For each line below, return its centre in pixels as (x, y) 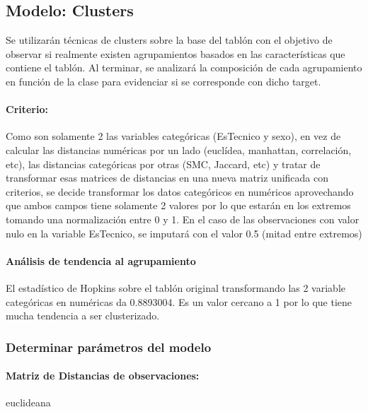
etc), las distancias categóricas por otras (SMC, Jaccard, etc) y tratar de (163, 164)
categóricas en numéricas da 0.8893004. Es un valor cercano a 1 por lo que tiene (179, 301)
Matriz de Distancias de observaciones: (103, 376)
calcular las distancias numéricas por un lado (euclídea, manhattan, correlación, (179, 149)
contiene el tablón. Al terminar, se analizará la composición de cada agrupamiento (184, 67)
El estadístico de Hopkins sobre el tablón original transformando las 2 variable (176, 287)
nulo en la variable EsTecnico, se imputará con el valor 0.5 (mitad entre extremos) (184, 233)
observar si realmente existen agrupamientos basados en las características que (176, 53)
